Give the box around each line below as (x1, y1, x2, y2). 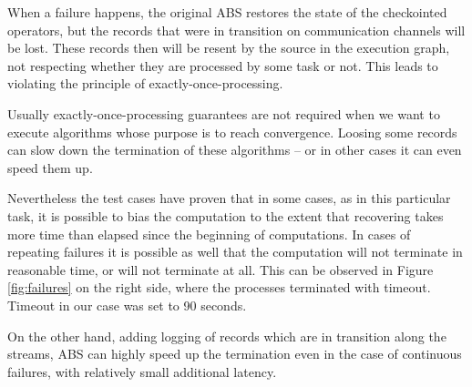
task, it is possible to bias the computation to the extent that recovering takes (7, 206, 444, 225)
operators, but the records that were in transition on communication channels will (7, 20, 466, 39)
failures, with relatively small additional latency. (7, 362, 277, 381)
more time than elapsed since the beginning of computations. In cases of (7, 224, 411, 243)
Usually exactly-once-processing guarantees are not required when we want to (7, 104, 440, 123)
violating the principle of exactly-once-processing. (7, 74, 283, 93)
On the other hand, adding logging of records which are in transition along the (7, 326, 446, 345)
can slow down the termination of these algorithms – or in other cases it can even (7, 140, 462, 159)
